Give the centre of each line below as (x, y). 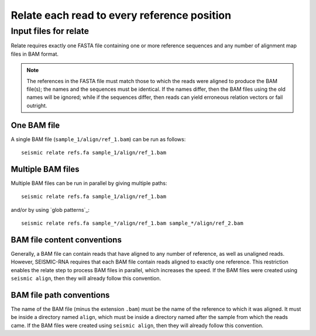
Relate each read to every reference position (121, 15)
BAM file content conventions (66, 240)
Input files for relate (50, 31)
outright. (37, 105)
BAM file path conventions (60, 295)
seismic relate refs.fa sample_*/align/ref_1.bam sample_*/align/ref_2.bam (132, 223)
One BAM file (35, 125)
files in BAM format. (35, 54)
